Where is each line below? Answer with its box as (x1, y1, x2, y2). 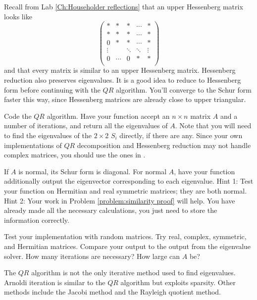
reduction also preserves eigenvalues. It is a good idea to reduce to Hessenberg (4, 75, 241, 85)
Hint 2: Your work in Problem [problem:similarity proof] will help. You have (4, 195, 235, 205)
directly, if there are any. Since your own (119, 130, 243, 140)
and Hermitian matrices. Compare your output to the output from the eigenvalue (4, 241, 251, 251)
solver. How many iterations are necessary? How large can (4, 250, 180, 261)
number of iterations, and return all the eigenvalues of (4, 120, 168, 131)
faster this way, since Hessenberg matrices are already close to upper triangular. (4, 94, 246, 104)
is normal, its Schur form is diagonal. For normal (18, 166, 167, 176)
